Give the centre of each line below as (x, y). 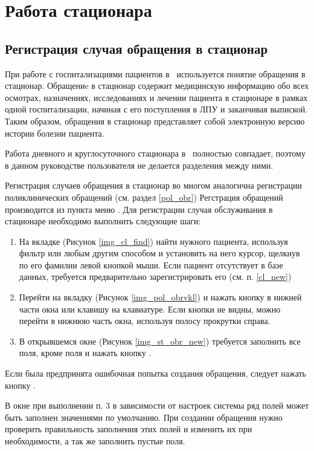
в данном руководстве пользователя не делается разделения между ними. (139, 165)
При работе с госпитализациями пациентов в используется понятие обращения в (155, 73)
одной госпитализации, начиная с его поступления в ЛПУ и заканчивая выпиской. (156, 109)
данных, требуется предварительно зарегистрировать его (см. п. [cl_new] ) (155, 277)
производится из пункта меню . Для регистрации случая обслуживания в (139, 209)
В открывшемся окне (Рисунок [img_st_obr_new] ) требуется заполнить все (160, 341)
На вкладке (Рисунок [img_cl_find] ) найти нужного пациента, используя (153, 241)
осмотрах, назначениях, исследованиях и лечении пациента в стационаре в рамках (156, 97)
